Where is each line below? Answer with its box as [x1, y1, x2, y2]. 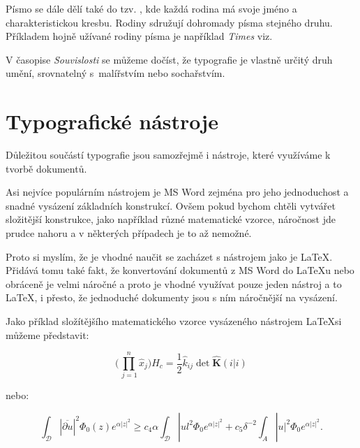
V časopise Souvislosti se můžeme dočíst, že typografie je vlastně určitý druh [6, 52, 333, 66]
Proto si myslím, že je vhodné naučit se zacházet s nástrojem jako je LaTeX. [6, 249, 333, 263]
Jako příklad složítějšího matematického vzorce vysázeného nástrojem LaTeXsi [6, 314, 342, 328]
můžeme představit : [6, 327, 89, 342]
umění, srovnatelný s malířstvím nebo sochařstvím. [6, 66, 225, 80]
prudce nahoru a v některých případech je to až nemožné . [6, 226, 252, 240]
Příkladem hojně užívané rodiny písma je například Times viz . [6, 29, 273, 43]
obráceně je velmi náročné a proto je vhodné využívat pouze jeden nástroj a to [6, 276, 342, 291]
